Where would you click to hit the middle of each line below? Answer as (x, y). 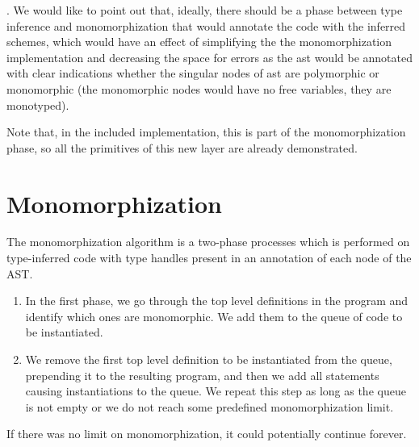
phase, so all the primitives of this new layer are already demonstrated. (182, 147)
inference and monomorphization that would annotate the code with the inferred (206, 25)
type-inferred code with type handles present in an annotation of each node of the (209, 258)
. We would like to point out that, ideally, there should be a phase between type (205, 10)
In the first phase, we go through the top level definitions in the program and (217, 301)
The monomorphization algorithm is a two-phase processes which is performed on (208, 242)
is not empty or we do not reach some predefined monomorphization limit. (209, 406)
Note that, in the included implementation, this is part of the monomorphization (206, 132)
